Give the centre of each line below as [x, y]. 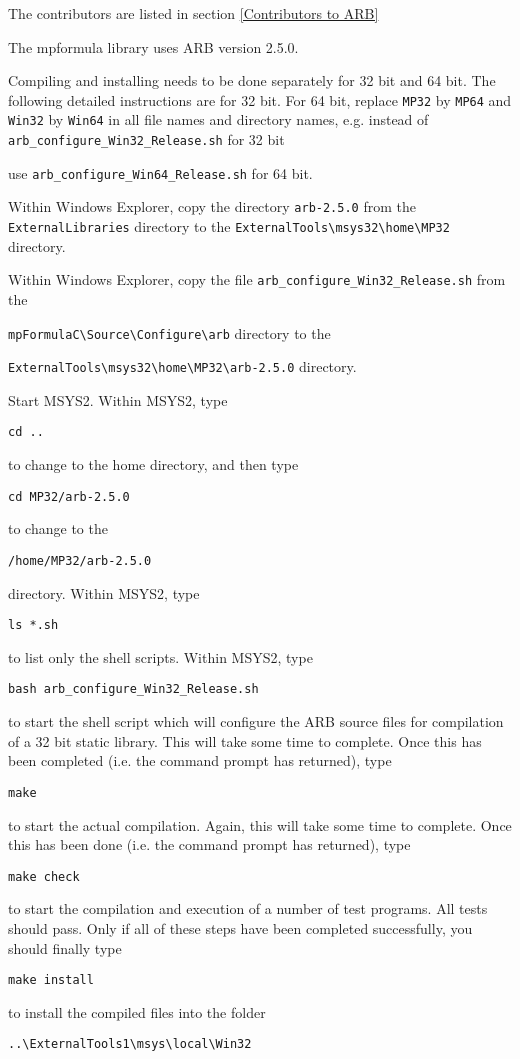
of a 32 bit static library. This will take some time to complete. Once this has [245, 740]
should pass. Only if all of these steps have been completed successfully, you [240, 928]
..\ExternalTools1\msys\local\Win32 [130, 1044]
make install [51, 980]
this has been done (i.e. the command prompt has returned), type [209, 844]
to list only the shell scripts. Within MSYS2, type [160, 656]
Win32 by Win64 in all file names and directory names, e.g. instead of [218, 119]
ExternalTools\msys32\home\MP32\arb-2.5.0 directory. [182, 366]
